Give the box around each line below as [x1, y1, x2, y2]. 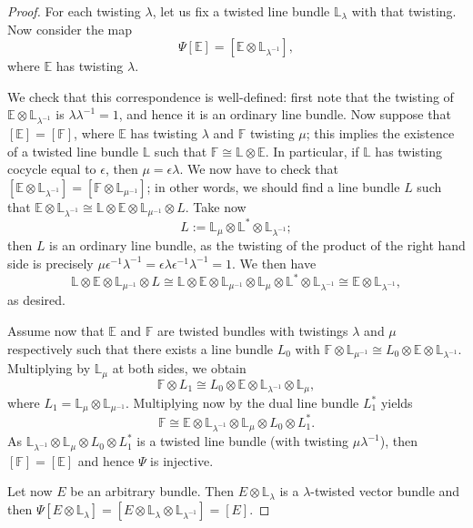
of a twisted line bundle [7, 141, 138, 160]
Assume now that [7, 321, 105, 340]
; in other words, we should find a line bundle [146, 177, 400, 196]
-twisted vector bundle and [310, 482, 460, 501]
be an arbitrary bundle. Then [70, 482, 235, 501]
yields [380, 393, 413, 411]
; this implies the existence [306, 124, 455, 143]
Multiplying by [7, 359, 91, 378]
